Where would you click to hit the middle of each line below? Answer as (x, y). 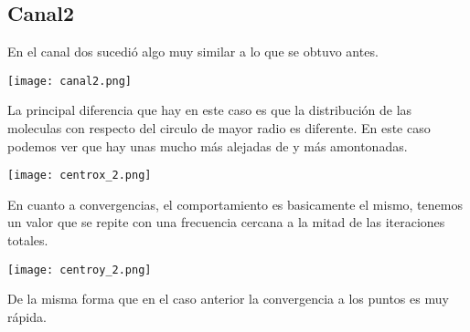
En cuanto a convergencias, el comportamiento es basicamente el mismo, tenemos (235, 204)
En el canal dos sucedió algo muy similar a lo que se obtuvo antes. (193, 52)
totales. (28, 240)
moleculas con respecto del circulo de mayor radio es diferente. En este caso (219, 128)
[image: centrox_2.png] (80, 176)
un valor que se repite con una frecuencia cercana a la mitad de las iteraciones (226, 222)
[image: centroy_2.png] (80, 270)
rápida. (27, 316)
